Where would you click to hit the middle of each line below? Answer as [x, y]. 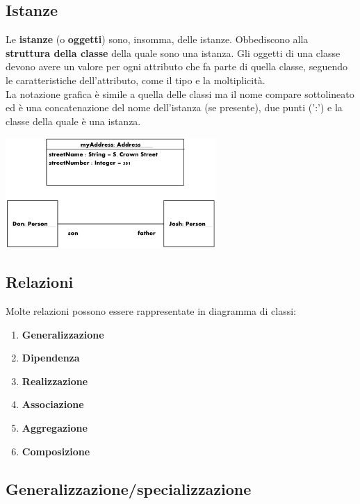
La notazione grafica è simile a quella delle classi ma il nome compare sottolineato [180, 94]
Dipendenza [51, 358]
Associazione [53, 404]
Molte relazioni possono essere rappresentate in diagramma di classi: [151, 311]
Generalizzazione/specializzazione [129, 488]
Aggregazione [55, 427]
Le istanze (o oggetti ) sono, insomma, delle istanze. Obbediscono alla [157, 39]
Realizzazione [55, 381]
